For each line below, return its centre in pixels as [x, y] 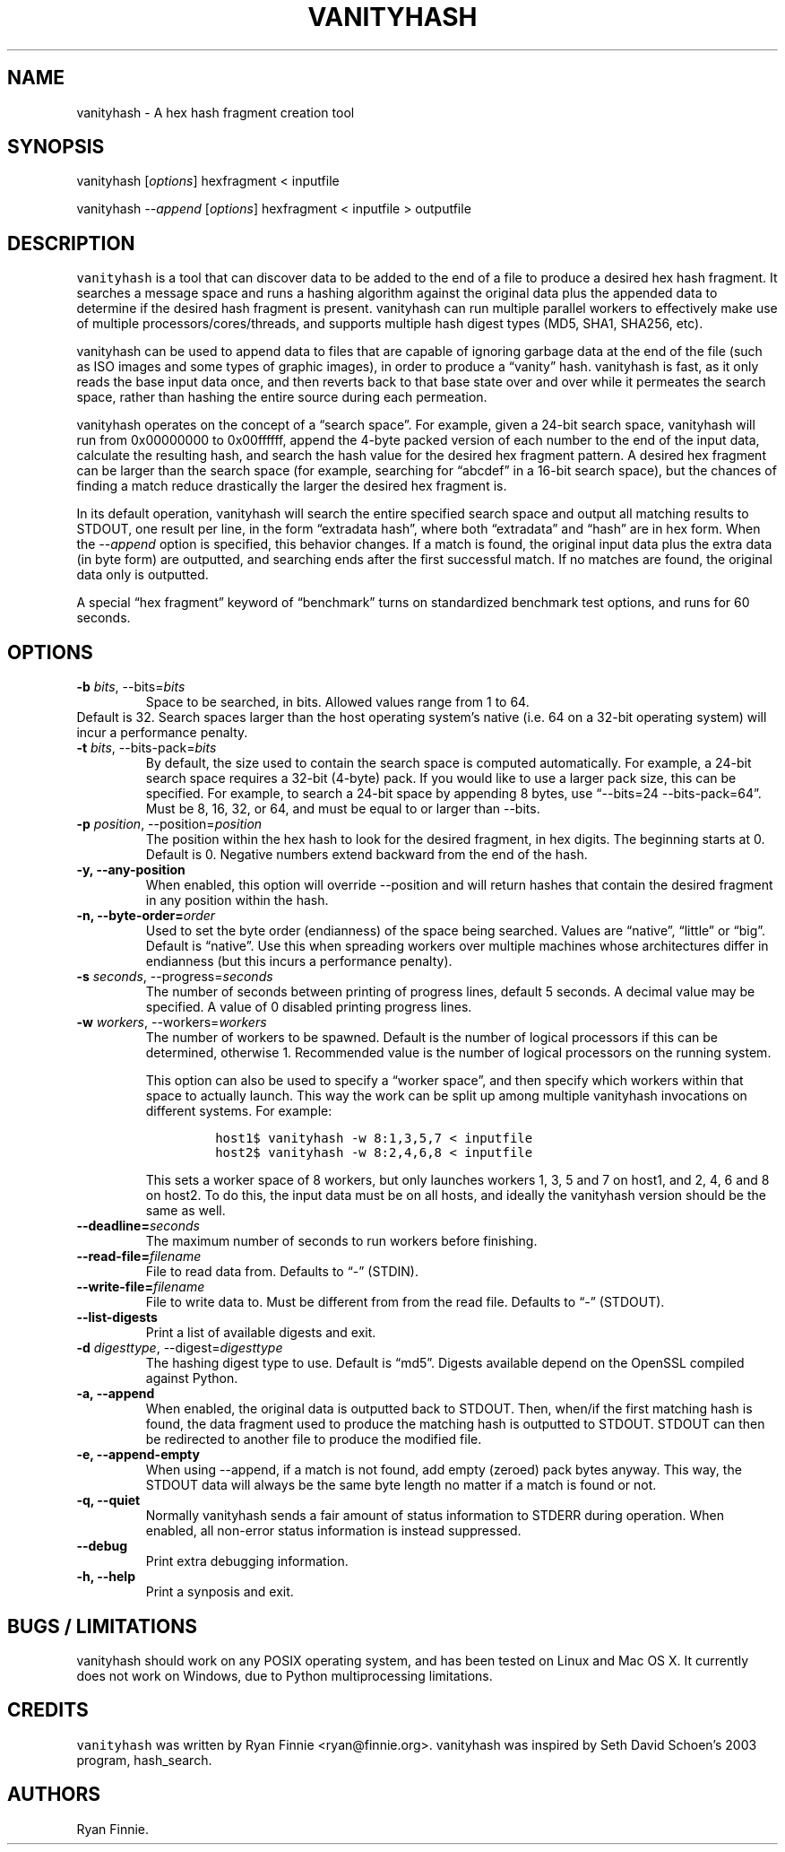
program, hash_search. [144, 1760]
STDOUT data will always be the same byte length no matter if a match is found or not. [401, 1485]
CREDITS [48, 1710]
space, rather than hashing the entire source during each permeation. [282, 397]
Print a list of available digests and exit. [261, 1333]
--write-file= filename [141, 1287]
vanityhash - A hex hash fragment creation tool [216, 112]
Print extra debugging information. [247, 1561]
